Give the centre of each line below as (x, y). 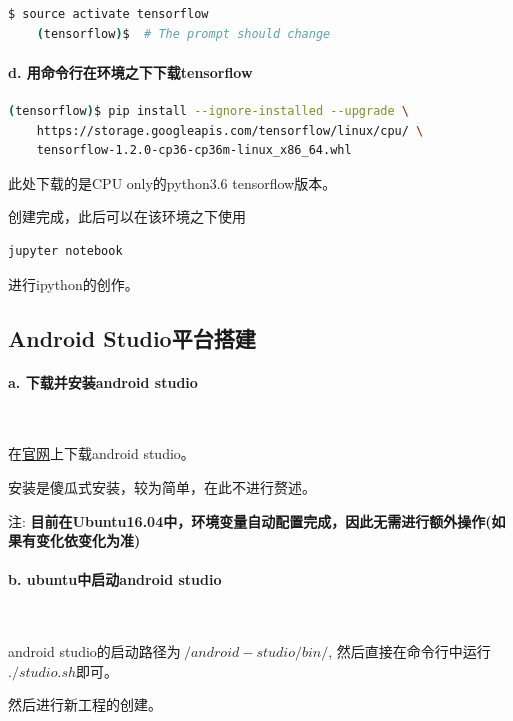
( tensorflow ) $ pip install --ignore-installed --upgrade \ (208, 110)
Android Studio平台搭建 (132, 337)
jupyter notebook (65, 250)
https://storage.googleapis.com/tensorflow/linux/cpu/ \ (230, 130)
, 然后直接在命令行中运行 (409, 651)
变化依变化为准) (88, 540)
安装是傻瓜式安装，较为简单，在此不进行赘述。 (162, 486)
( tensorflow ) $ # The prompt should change (183, 33)
